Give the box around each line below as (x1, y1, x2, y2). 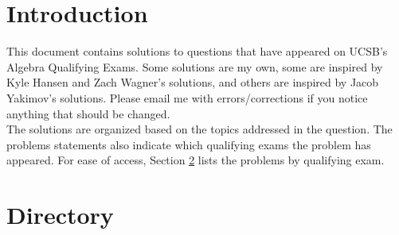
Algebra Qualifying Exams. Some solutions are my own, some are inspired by (6, 58, 383, 75)
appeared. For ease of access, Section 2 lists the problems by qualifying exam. (6, 152, 385, 168)
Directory (6, 198, 114, 231)
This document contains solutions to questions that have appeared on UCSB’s (6, 43, 388, 60)
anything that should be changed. (6, 105, 170, 121)
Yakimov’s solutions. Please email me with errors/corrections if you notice (6, 89, 368, 106)
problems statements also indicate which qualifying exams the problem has (6, 136, 371, 152)
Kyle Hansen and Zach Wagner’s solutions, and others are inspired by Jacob (6, 74, 379, 91)
